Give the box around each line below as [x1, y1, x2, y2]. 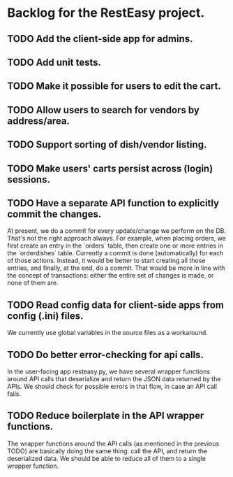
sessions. [7, 173, 51, 185]
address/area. [7, 115, 70, 127]
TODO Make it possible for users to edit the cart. [7, 80, 222, 92]
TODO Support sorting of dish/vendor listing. [7, 138, 207, 151]
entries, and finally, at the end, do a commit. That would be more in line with [7, 264, 225, 272]
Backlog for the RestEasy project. [7, 5, 205, 21]
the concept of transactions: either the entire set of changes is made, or [7, 271, 214, 280]
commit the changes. [7, 208, 102, 220]
